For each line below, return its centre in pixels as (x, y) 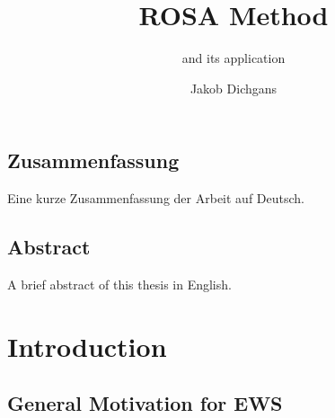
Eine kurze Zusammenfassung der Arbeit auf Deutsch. (156, 198)
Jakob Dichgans (234, 88)
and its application (234, 58)
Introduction (87, 346)
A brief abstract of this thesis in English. (119, 284)
